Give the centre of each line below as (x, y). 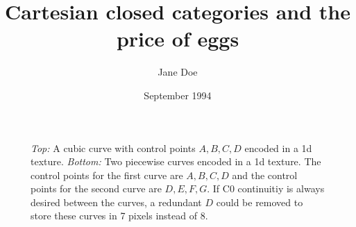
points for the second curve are (96, 188)
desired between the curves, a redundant (116, 202)
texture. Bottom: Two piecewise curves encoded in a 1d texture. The (176, 161)
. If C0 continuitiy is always (266, 188)
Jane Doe (178, 72)
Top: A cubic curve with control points (113, 148)
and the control (265, 175)
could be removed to (260, 202)
